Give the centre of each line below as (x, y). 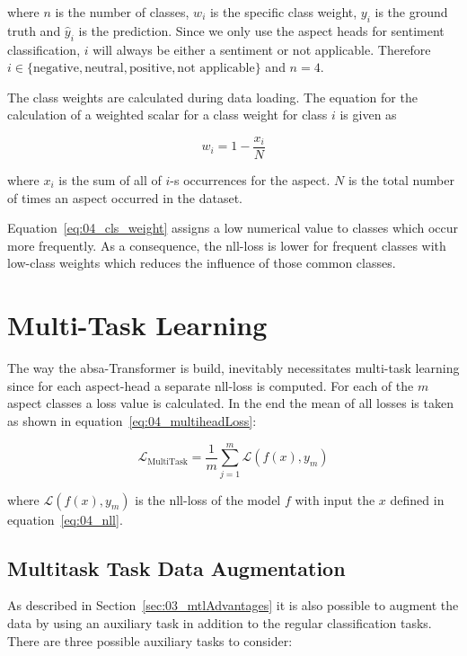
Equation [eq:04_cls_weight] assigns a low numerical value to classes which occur (233, 228)
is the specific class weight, (283, 12)
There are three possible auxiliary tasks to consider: (150, 640)
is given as (368, 115)
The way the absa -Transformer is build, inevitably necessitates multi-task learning (233, 368)
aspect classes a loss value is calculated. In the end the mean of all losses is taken (230, 403)
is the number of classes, (122, 12)
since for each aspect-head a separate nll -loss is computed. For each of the (211, 385)
